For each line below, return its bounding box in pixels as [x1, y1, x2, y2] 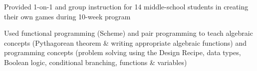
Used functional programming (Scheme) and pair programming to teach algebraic [4, 28, 253, 38]
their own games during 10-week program [4, 11, 131, 21]
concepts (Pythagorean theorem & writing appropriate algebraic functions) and [4, 37, 247, 48]
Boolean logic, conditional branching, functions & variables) [4, 57, 187, 67]
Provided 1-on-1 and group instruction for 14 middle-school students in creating [4, 1, 249, 11]
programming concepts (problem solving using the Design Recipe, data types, [4, 47, 241, 58]
